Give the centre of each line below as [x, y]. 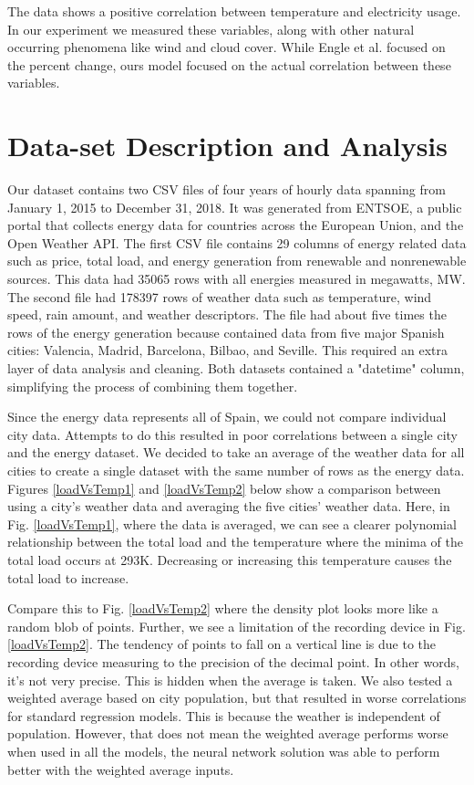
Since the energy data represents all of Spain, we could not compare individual [227, 417]
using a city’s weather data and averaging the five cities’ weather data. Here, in [229, 506]
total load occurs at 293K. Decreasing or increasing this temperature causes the [230, 559]
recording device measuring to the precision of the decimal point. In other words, [233, 661]
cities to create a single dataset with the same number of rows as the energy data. [236, 470]
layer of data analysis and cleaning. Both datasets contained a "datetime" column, [236, 368]
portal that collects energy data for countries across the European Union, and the [236, 225]
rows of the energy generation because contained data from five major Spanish [226, 332]
